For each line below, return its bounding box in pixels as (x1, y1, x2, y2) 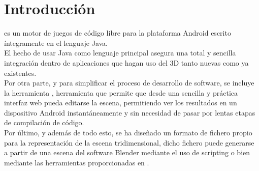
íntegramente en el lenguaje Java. (4, 37, 108, 48)
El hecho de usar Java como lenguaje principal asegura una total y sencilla (4, 47, 236, 58)
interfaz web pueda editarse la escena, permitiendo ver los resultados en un (4, 97, 237, 108)
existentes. (4, 67, 37, 78)
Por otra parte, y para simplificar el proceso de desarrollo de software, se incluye (4, 77, 254, 88)
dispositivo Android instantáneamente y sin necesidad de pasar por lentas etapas (4, 107, 255, 118)
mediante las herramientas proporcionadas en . (4, 157, 149, 167)
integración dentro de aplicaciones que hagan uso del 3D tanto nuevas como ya (4, 57, 249, 68)
